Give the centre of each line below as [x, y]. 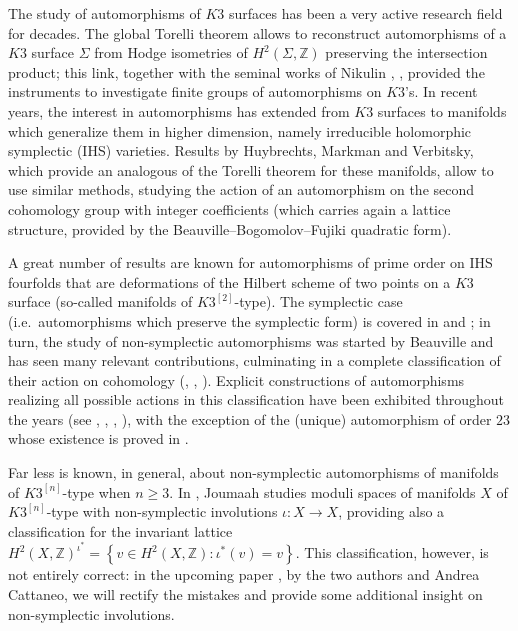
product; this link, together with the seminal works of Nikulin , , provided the [246, 71]
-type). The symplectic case [318, 301]
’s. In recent [441, 91]
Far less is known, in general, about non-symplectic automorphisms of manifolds [253, 472]
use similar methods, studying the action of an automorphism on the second [241, 189]
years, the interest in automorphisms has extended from [179, 110]
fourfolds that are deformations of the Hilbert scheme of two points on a [229, 281]
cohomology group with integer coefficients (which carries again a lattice [229, 208]
